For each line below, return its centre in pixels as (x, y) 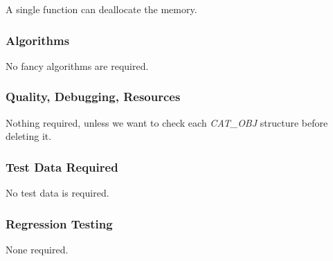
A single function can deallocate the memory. (101, 9)
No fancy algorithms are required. (77, 65)
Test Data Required (62, 166)
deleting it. (29, 136)
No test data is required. (57, 193)
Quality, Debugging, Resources (93, 97)
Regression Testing (59, 223)
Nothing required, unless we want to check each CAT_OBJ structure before (167, 122)
